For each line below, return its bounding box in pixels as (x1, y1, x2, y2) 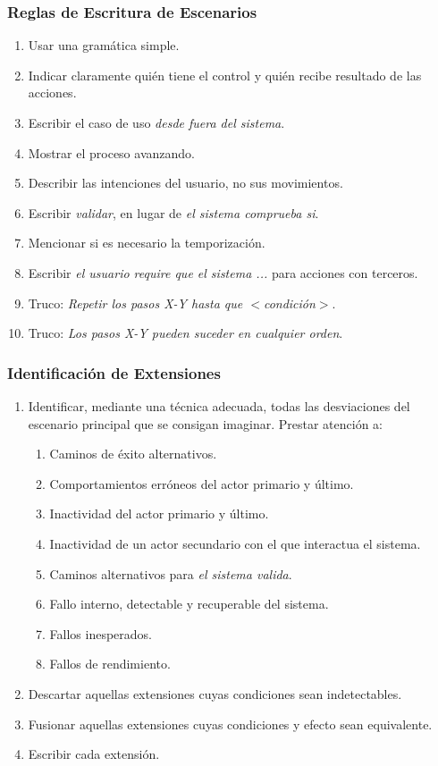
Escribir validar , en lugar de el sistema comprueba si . (28, 203, 319, 222)
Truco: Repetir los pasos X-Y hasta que (28, 293, 243, 312)
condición (263, 293, 316, 312)
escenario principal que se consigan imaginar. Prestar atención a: (28, 414, 383, 433)
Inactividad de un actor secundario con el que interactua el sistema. (49, 534, 421, 552)
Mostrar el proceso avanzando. (28, 143, 195, 162)
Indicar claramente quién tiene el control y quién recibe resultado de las (28, 65, 422, 84)
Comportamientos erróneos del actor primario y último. (49, 474, 354, 492)
